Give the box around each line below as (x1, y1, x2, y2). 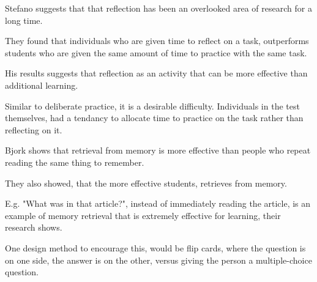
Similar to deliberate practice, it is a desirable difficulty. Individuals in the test (5, 99, 300, 112)
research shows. (5, 221, 62, 234)
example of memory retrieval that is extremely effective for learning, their (5, 209, 281, 221)
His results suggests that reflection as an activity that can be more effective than (5, 67, 308, 80)
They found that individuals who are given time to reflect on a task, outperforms (5, 34, 309, 47)
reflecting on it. (5, 123, 62, 136)
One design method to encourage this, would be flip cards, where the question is (5, 241, 306, 254)
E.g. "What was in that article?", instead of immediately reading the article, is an (5, 197, 311, 210)
